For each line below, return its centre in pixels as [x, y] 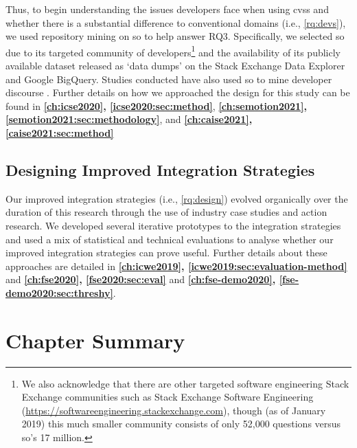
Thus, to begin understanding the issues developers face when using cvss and [167, 9]
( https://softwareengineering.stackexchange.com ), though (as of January [174, 410]
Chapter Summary [95, 340]
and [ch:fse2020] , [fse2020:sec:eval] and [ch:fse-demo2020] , [141, 279]
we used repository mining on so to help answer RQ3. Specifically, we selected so [175, 36]
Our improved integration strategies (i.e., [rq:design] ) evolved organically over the [177, 198]
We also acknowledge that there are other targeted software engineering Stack [185, 383]
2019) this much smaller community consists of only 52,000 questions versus [181, 424]
